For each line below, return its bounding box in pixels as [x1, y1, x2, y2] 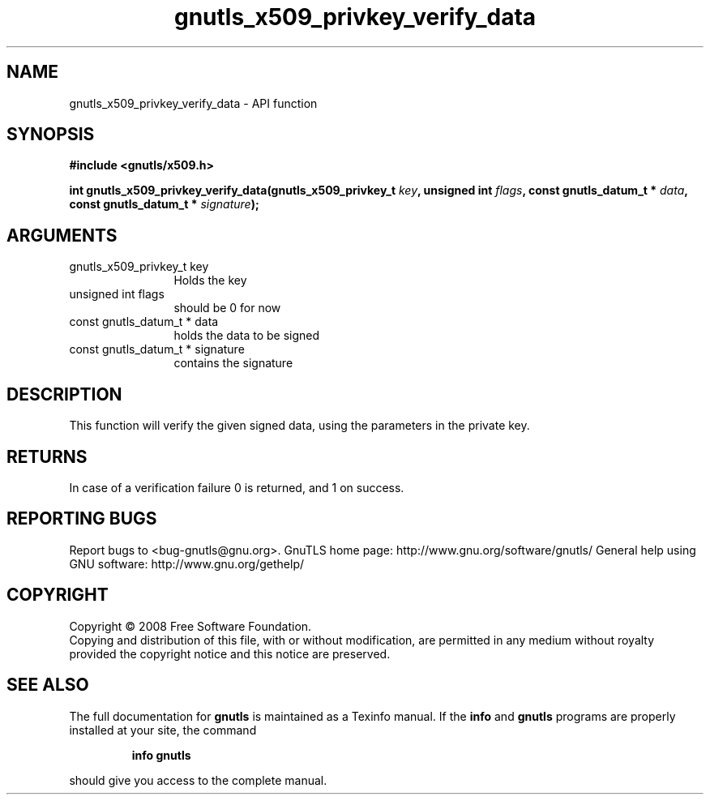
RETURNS [6, 446, 88, 467]
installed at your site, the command [69, 722, 257, 737]
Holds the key [173, 273, 247, 288]
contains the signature [173, 356, 293, 371]
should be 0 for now [173, 301, 281, 315]
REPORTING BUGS [6, 508, 157, 529]
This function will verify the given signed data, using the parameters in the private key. [69, 418, 530, 433]
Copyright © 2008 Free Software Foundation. [69, 619, 312, 633]
